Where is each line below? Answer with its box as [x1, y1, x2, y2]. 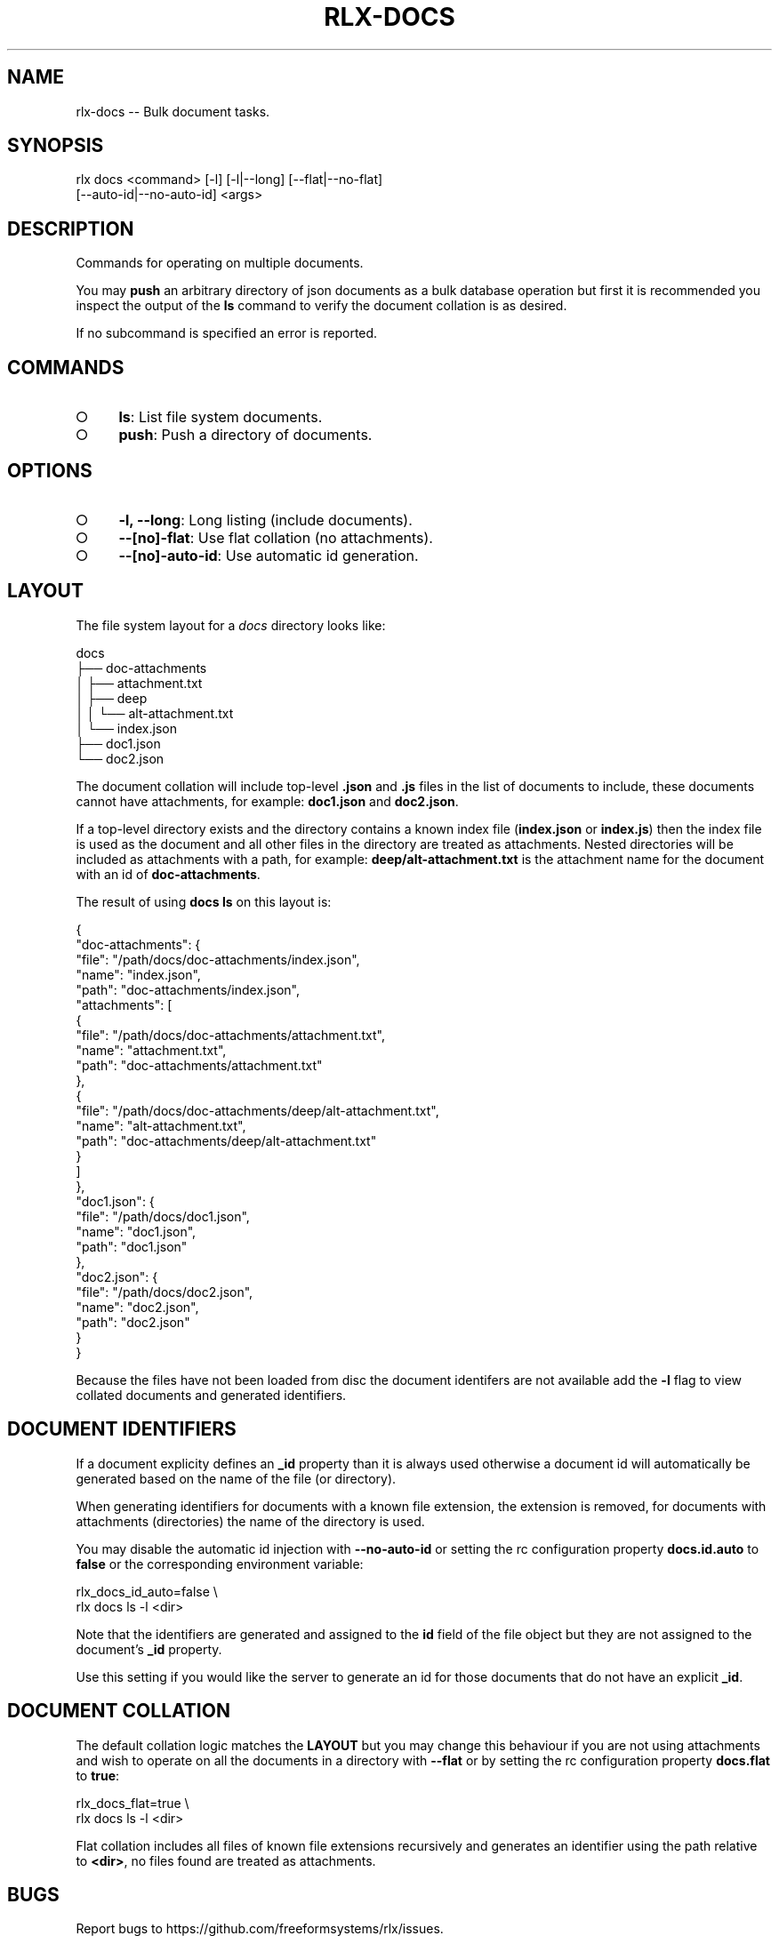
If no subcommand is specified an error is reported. [76, 325, 378, 341]
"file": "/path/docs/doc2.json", [76, 1284, 253, 1300]
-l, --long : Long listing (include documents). [118, 510, 413, 529]
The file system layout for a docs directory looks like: [76, 617, 386, 633]
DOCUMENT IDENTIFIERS [7, 1418, 237, 1441]
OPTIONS [7, 459, 92, 482]
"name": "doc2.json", [76, 1299, 199, 1315]
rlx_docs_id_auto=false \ [76, 1583, 218, 1599]
